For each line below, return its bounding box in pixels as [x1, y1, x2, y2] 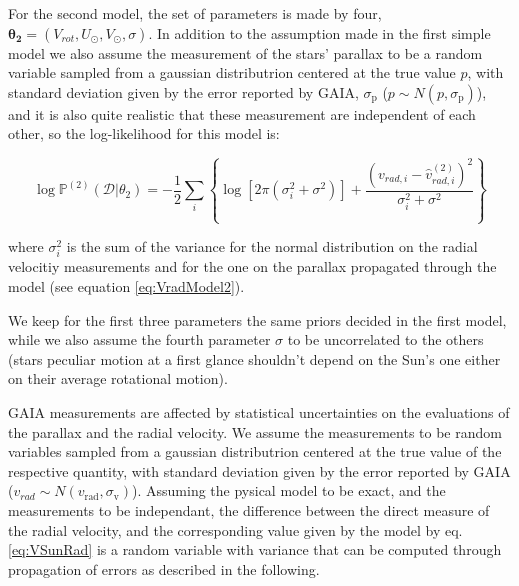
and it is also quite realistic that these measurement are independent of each [8, 103, 476, 124]
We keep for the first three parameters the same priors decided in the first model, [8, 309, 507, 330]
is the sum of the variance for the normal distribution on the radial [66, 236, 478, 257]
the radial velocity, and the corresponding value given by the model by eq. [8, 519, 463, 540]
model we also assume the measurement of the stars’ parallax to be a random [8, 42, 483, 63]
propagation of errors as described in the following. [8, 558, 320, 579]
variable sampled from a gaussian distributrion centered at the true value [8, 62, 456, 83]
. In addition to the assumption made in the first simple [148, 22, 491, 43]
